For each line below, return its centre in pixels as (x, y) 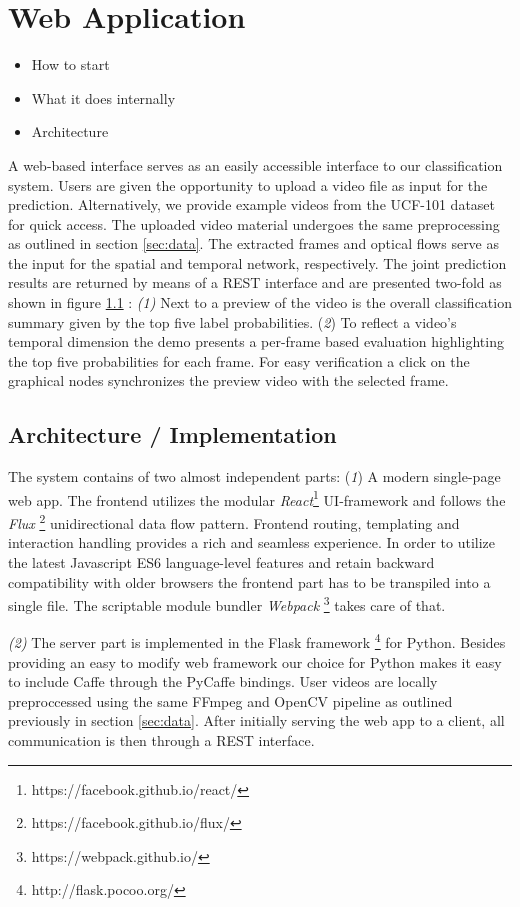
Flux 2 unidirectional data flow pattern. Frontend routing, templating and (234, 521)
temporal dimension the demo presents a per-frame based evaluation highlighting (256, 341)
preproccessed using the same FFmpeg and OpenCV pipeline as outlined (230, 700)
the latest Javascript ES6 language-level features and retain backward (221, 561)
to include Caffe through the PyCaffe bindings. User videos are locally (223, 681)
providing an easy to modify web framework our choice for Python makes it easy (255, 661)
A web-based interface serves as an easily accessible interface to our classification (255, 164)
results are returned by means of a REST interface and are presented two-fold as (255, 282)
